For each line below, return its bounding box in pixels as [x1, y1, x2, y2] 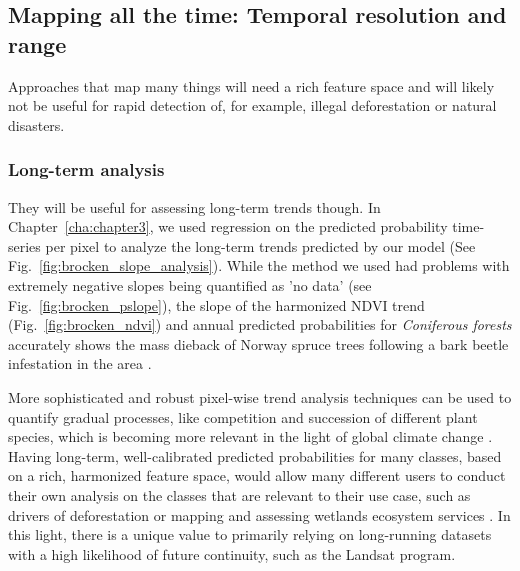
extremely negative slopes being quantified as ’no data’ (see [8, 274, 372, 295]
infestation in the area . [8, 353, 152, 374]
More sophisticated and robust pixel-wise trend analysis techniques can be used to [8, 386, 512, 407]
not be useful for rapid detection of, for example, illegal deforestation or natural [8, 95, 497, 116]
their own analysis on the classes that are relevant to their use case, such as [8, 484, 471, 505]
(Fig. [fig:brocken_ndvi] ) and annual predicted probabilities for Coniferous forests [8, 314, 512, 335]
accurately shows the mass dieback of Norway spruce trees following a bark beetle [8, 333, 509, 354]
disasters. [8, 114, 65, 135]
